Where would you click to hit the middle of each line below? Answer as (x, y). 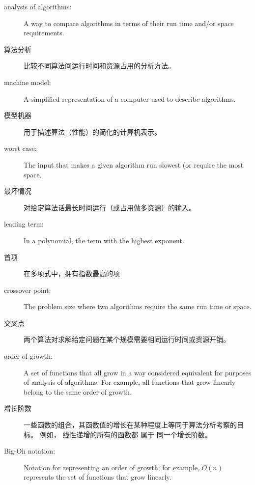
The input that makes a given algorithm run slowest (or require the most (134, 164)
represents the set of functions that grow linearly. (98, 477)
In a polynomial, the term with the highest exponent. (104, 240)
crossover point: (28, 290)
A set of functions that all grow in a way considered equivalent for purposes (138, 372)
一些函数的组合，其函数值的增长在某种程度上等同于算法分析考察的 (130, 425)
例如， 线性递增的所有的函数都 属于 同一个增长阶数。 (126, 434)
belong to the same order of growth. (78, 391)
